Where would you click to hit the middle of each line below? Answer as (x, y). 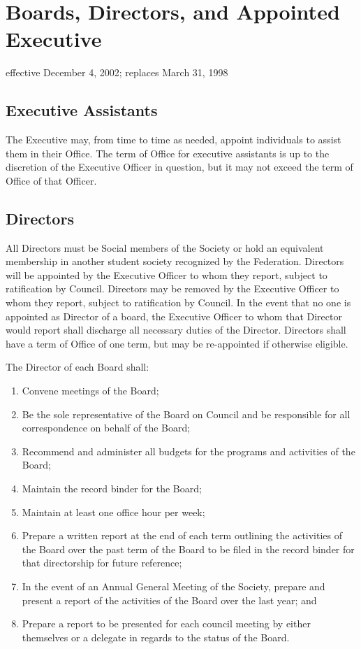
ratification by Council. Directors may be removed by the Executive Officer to (172, 288)
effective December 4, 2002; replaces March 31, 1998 (117, 72)
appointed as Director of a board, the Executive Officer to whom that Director (174, 316)
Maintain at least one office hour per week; (113, 512)
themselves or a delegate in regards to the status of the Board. (156, 637)
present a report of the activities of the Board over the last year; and (169, 600)
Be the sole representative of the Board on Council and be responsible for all (186, 414)
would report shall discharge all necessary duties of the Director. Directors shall (176, 330)
